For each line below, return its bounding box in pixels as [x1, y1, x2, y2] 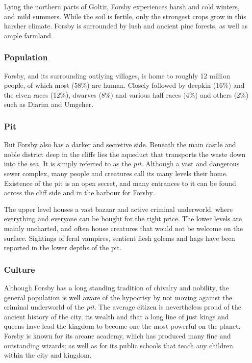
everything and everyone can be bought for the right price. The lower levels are [4, 213, 242, 224]
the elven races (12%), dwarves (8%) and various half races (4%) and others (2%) [4, 89, 249, 100]
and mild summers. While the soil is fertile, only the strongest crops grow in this [4, 11, 246, 21]
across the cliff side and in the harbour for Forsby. [4, 187, 154, 198]
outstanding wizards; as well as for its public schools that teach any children [4, 340, 233, 350]
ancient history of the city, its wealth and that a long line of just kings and [4, 311, 229, 321]
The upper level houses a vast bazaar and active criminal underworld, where [4, 204, 233, 214]
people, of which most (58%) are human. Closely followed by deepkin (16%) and [4, 80, 245, 90]
